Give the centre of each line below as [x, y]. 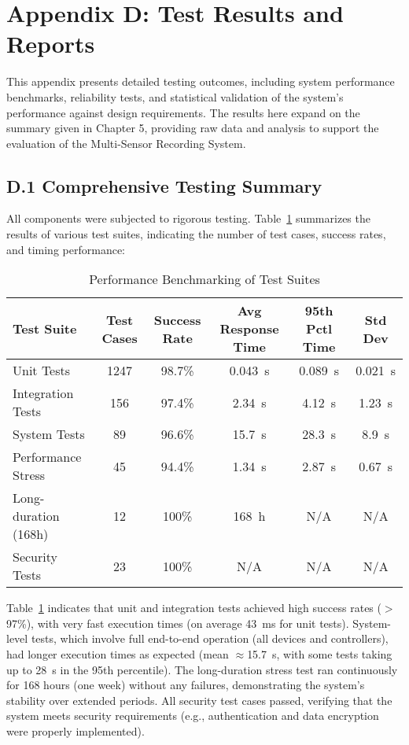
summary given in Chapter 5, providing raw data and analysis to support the [193, 128]
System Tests [49, 434]
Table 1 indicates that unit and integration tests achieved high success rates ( [194, 608]
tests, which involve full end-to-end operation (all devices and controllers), [210, 638]
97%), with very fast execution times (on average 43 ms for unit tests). [178, 623]
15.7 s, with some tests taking [320, 654]
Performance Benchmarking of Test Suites [204, 279]
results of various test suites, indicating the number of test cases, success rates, [196, 234]
